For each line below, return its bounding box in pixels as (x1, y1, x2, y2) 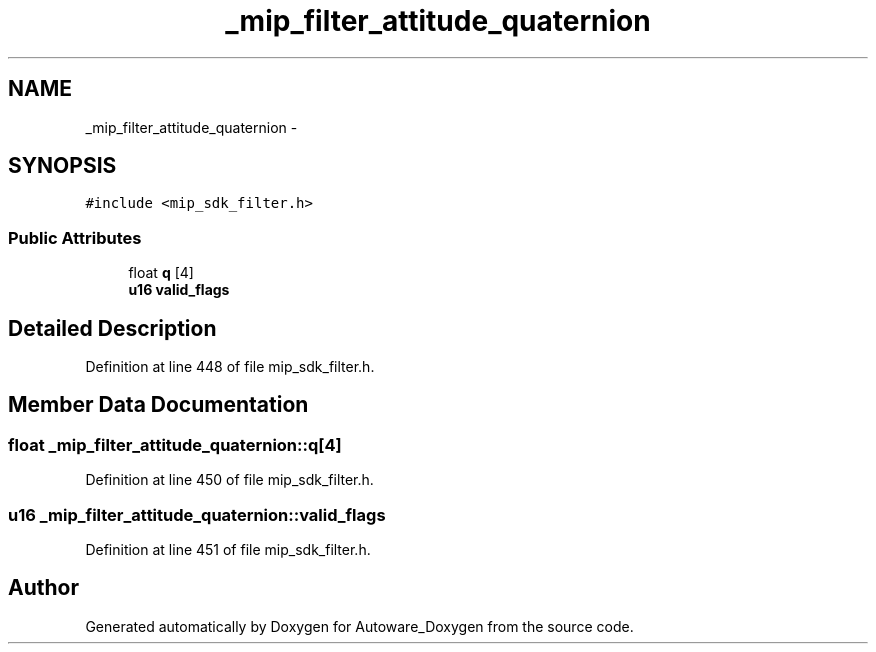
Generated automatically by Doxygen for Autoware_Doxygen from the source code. (85, 617, 634, 635)
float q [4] (128, 264, 194, 282)
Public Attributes (8, 227, 142, 248)
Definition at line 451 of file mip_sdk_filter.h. (85, 541, 371, 558)
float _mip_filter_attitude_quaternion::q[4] (8, 434, 342, 455)
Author (8, 575, 79, 601)
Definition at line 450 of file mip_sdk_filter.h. (85, 471, 374, 489)
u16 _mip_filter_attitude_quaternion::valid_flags (8, 504, 386, 525)
